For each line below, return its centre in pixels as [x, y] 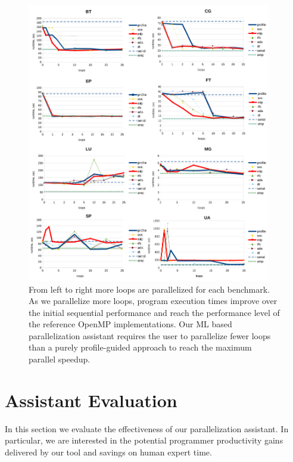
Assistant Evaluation [91, 400]
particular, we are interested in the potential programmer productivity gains [144, 440]
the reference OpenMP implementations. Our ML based [130, 324]
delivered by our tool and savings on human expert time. [108, 452]
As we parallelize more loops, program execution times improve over [153, 301]
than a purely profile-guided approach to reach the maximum [140, 347]
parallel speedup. [60, 359]
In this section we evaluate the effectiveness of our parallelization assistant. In [147, 428]
